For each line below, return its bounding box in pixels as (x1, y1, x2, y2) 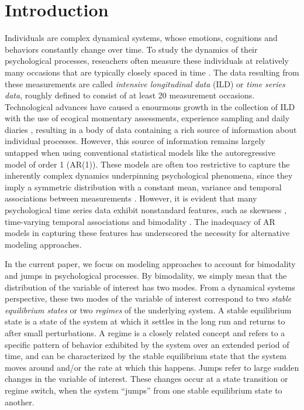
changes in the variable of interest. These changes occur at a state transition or (5, 373, 288, 385)
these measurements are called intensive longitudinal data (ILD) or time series (5, 77, 285, 90)
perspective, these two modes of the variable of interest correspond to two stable (5, 292, 292, 305)
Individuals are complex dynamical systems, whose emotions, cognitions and (5, 32, 278, 44)
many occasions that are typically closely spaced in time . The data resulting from (5, 66, 299, 78)
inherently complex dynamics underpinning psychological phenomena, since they (5, 169, 293, 182)
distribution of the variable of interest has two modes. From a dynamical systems (5, 281, 295, 293)
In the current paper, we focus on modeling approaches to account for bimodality (5, 258, 296, 270)
